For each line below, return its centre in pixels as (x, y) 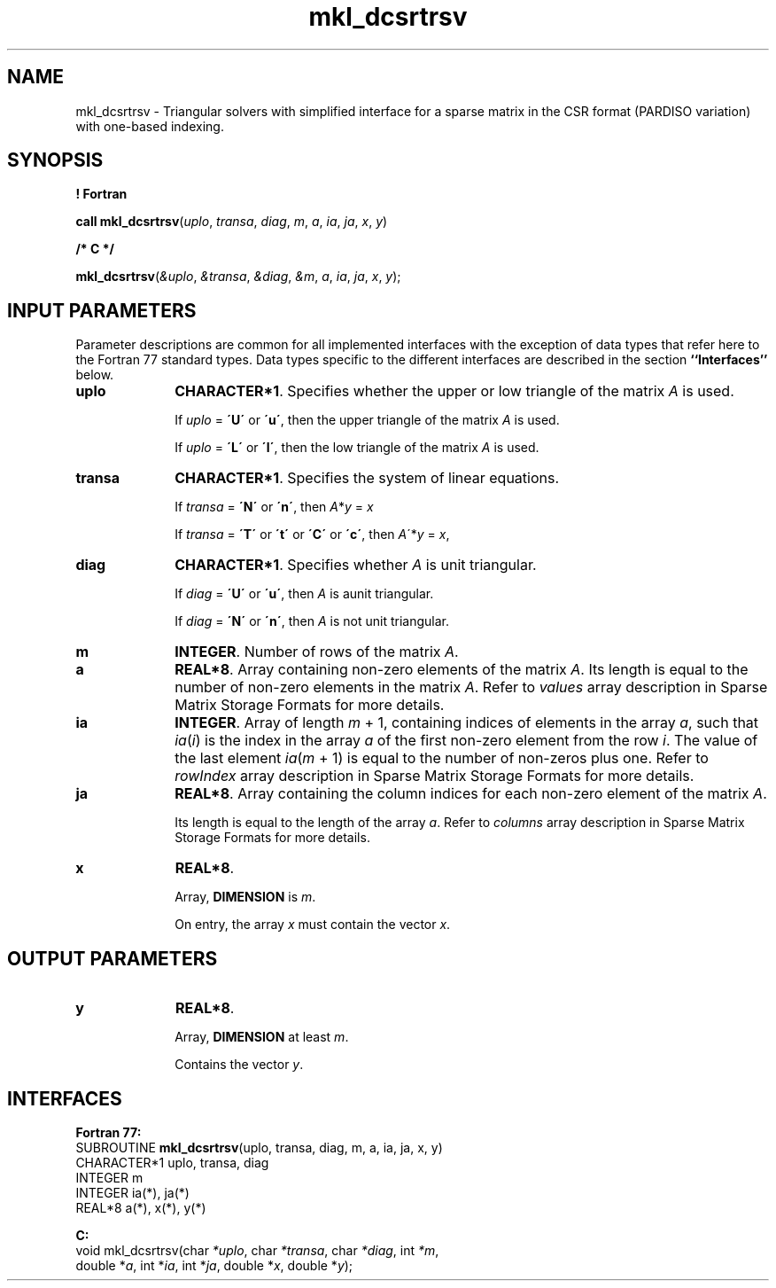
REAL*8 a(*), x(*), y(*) (141, 1207)
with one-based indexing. (150, 126)
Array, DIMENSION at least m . (262, 1037)
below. (95, 375)
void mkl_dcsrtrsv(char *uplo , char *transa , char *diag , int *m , (257, 1250)
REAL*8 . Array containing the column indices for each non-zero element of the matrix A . (471, 794)
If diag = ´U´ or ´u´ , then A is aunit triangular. (304, 594)
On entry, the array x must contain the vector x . (313, 925)
